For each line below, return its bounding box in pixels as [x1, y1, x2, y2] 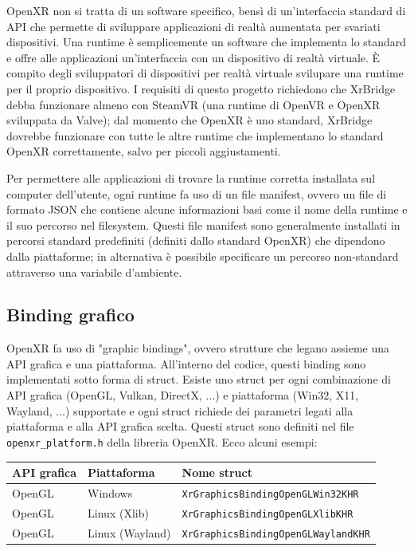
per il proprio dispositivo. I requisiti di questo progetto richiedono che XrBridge [6, 80, 396, 96]
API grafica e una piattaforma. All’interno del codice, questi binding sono [6, 355, 366, 372]
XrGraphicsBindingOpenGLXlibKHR [182, 508, 353, 520]
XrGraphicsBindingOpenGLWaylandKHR [182, 528, 370, 540]
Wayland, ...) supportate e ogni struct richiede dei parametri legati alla [6, 402, 353, 419]
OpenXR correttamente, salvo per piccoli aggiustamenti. [6, 143, 281, 159]
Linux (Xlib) [88, 504, 149, 521]
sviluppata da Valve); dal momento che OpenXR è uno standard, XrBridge [6, 112, 373, 128]
